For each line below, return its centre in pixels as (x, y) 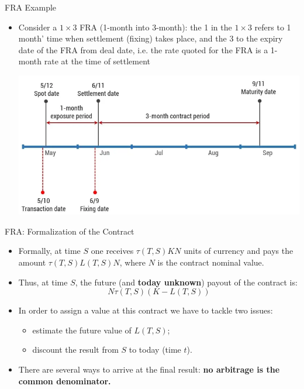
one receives (112, 251)
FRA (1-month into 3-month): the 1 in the (156, 27)
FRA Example (31, 7)
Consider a (38, 27)
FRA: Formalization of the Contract (70, 231)
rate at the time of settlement (97, 61)
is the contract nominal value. (211, 262)
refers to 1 (273, 27)
